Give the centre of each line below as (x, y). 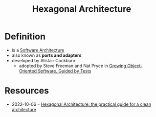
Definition (25, 36)
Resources (27, 91)
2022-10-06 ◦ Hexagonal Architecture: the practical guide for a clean (81, 104)
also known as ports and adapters (46, 55)
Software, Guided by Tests (65, 71)
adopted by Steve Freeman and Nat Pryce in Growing (73, 66)
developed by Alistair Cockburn (44, 60)
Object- (135, 66)
